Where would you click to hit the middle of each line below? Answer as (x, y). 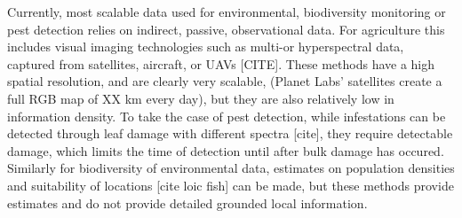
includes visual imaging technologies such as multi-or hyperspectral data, (206, 47)
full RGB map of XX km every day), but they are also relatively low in (201, 98)
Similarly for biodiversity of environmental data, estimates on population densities (231, 168)
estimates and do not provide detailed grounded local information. (187, 202)
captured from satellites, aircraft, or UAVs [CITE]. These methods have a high (221, 63)
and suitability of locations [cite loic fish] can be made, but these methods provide (231, 185)
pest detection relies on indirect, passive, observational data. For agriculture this (226, 29)
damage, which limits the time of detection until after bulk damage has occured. (226, 150)
